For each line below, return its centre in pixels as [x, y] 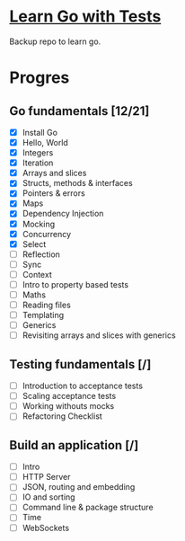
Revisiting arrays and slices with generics [99, 335]
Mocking [39, 224]
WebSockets [46, 528]
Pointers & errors [53, 193]
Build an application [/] [74, 445]
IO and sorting [48, 497]
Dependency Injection [63, 214]
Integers [38, 153]
